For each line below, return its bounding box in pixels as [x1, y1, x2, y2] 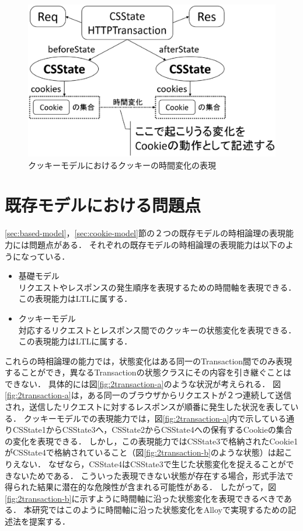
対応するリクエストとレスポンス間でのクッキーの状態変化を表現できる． [18, 323, 297, 336]
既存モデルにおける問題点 [5, 193, 201, 217]
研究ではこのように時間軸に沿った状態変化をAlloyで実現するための [32, 504, 288, 516]
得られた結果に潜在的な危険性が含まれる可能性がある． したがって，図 [5, 481, 276, 493]
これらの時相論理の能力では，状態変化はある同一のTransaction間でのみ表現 [5, 354, 292, 367]
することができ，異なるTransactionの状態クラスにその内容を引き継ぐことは [5, 366, 292, 378]
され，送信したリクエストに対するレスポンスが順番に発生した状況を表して [5, 401, 291, 413]
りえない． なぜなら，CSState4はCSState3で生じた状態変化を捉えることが [5, 458, 286, 470]
